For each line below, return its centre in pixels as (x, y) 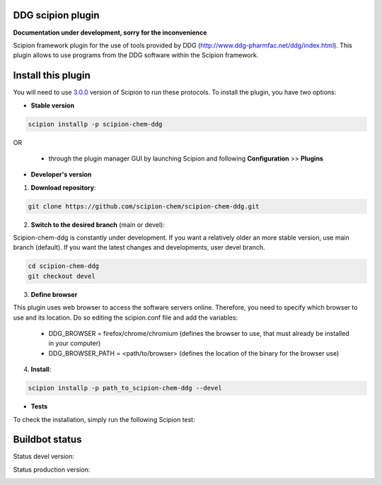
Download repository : (63, 187)
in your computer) (75, 344)
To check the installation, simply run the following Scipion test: (104, 419)
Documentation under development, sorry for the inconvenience (110, 33)
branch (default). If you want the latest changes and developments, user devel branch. (139, 247)
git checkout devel (62, 276)
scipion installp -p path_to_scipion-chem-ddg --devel (125, 388)
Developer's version (61, 175)
